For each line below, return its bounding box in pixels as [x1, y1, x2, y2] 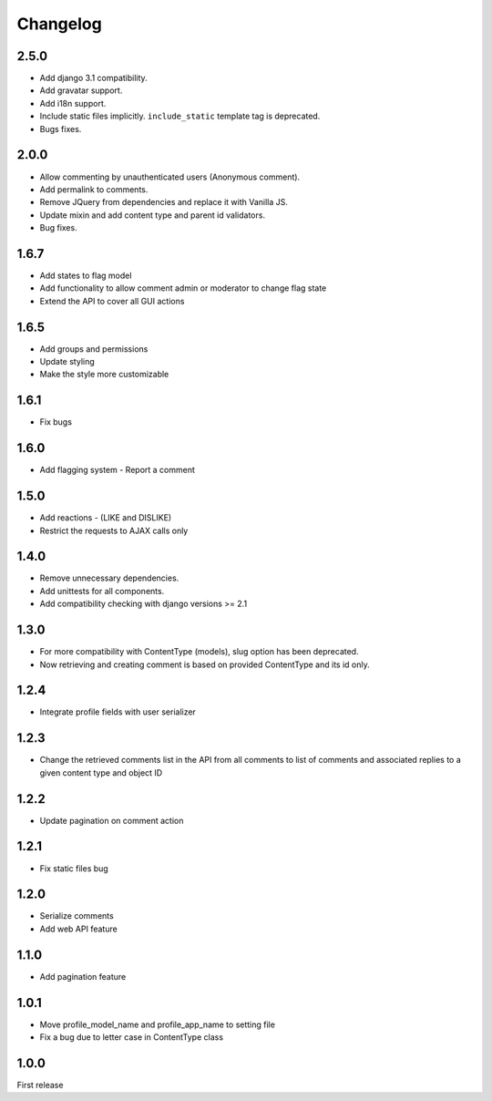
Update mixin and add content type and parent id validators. [39, 210, 266, 221]
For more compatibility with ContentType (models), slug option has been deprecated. [39, 646, 359, 657]
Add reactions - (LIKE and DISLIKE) [39, 512, 172, 523]
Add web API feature [39, 923, 118, 934]
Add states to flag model [39, 270, 132, 281]
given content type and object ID [39, 767, 163, 778]
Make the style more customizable [39, 369, 169, 380]
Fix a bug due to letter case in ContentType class [39, 1032, 223, 1043]
